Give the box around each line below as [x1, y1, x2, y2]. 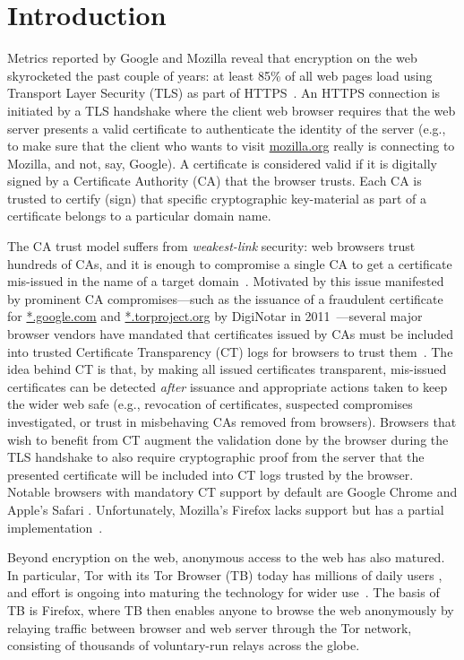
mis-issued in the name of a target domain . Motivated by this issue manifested [7, 272, 444, 291]
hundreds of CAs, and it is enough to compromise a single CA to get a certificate [7, 254, 452, 273]
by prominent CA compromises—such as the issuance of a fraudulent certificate [7, 289, 443, 308]
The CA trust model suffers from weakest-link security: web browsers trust [7, 237, 416, 256]
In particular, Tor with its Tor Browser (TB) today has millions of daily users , [7, 565, 443, 584]
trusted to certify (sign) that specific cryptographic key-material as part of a [7, 188, 426, 207]
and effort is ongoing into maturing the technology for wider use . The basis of [7, 583, 440, 602]
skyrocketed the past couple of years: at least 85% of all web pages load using [7, 65, 433, 84]
